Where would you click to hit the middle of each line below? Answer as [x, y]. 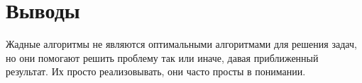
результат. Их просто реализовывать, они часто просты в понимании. [156, 71]
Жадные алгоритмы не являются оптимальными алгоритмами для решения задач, [181, 44]
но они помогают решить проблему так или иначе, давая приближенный [162, 57]
